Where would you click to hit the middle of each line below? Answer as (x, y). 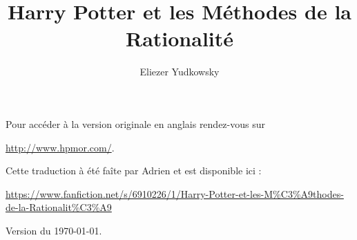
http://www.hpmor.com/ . (60, 147)
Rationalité (180, 38)
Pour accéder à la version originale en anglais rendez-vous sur (135, 123)
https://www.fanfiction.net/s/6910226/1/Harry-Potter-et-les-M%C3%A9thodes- (175, 193)
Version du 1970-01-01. (54, 230)
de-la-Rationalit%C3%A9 (59, 207)
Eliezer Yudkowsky (180, 72)
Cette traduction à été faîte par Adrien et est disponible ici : (134, 170)
